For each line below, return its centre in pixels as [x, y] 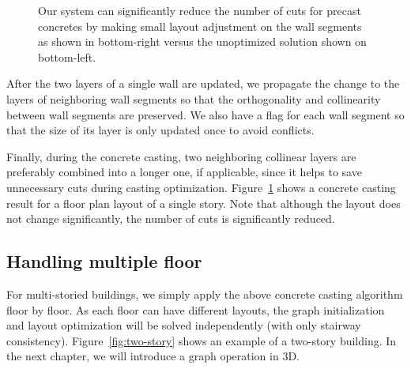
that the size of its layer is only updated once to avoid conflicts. [160, 130]
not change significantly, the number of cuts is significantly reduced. [171, 218]
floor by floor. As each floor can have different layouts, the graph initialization [196, 309]
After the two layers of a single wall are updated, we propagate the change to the [203, 83]
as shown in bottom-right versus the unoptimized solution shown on [202, 41]
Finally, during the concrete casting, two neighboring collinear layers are [181, 156]
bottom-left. [67, 56]
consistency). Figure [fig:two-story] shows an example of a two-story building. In [202, 340]
